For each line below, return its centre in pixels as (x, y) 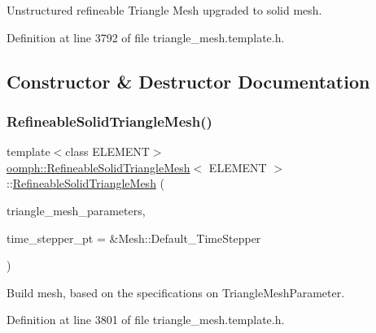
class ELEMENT (107, 151)
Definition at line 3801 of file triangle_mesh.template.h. (146, 320)
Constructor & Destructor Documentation (188, 81)
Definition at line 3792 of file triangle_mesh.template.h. (146, 37)
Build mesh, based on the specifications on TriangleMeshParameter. (176, 292)
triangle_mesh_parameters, (76, 210)
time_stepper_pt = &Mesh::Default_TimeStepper (134, 238)
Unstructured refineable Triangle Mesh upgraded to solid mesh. (164, 10)
